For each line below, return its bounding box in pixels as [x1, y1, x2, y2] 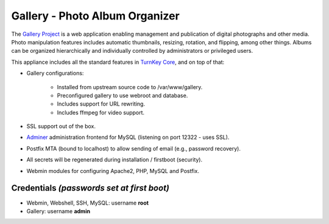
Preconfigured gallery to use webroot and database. [57, 92, 188, 99]
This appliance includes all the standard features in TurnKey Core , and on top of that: [11, 58, 225, 66]
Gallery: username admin [26, 207, 91, 215]
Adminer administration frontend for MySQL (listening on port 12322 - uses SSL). [26, 134, 230, 141]
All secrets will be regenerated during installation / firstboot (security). [26, 156, 203, 163]
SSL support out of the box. [26, 123, 96, 130]
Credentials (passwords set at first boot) [11, 183, 170, 194]
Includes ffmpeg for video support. [57, 109, 145, 116]
